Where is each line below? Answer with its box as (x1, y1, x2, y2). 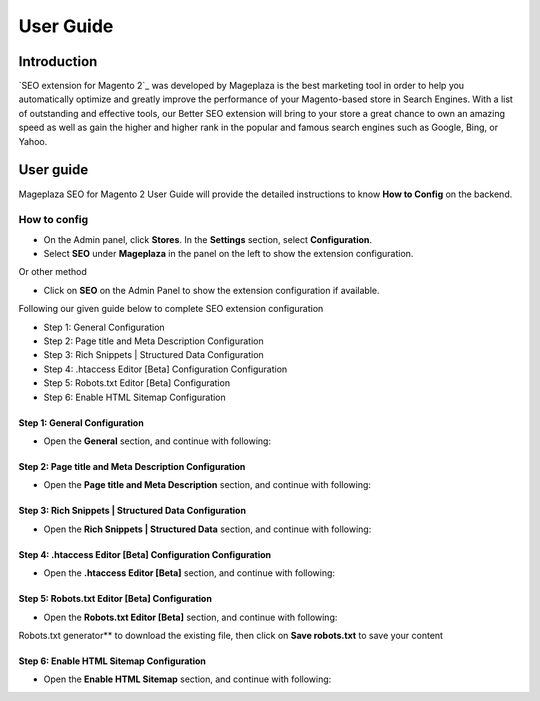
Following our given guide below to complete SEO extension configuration (18, 303, 324, 315)
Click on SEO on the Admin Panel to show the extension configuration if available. (43, 284, 380, 296)
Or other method (18, 266, 87, 278)
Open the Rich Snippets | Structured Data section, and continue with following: (43, 523, 372, 535)
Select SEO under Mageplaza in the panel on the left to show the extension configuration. (43, 248, 414, 260)
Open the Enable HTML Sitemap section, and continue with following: (43, 673, 332, 685)
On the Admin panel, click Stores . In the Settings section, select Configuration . (43, 233, 373, 245)
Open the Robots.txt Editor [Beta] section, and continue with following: (43, 611, 338, 623)
